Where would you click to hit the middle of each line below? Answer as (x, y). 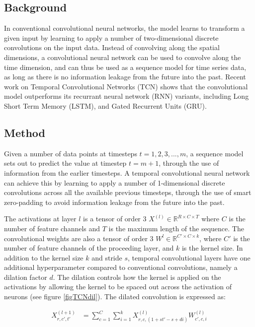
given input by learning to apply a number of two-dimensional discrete (111, 37)
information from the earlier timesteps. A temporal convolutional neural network (127, 172)
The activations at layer (40, 219)
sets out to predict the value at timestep (65, 163)
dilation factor (26, 277)
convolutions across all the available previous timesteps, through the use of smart (128, 192)
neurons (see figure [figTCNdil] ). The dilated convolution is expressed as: (115, 296)
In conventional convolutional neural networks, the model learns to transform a (125, 28)
